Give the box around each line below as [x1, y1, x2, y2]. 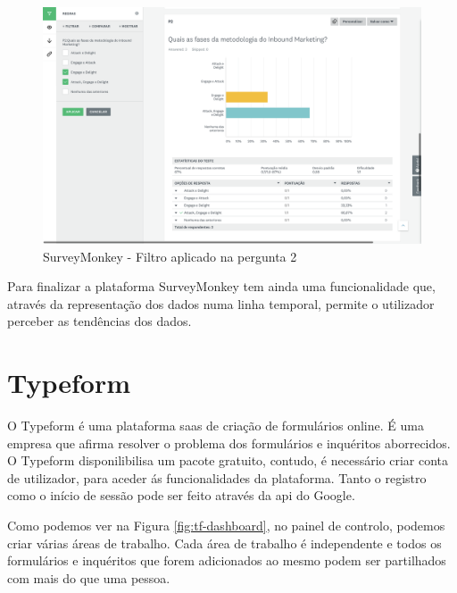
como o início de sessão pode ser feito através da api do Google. [7, 486, 355, 505]
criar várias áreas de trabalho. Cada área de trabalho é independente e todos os [7, 533, 442, 552]
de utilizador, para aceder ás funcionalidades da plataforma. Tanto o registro [7, 468, 427, 487]
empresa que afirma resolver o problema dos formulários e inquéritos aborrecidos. [7, 433, 451, 452]
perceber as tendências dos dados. [7, 312, 192, 330]
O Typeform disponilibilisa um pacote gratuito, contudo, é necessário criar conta [7, 451, 449, 470]
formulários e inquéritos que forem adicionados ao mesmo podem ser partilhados [7, 551, 446, 570]
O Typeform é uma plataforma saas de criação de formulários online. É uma [7, 416, 424, 435]
